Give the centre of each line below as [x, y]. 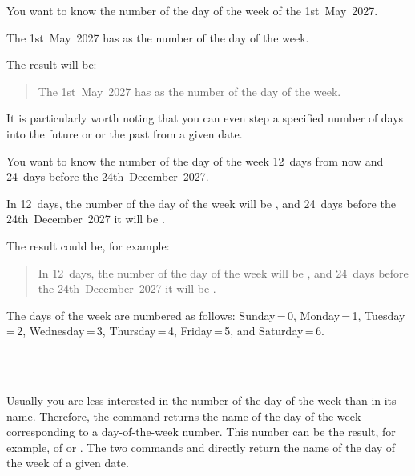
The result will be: [52, 64]
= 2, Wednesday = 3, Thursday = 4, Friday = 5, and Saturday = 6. [165, 331]
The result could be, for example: [88, 245]
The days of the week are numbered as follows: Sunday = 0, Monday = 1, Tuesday [206, 315]
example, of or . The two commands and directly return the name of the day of [201, 447]
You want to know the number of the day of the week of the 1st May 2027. [192, 10]
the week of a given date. [68, 463]
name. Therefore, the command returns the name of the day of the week [184, 416]
